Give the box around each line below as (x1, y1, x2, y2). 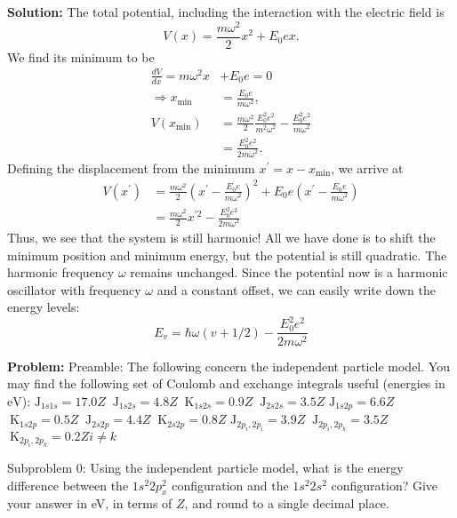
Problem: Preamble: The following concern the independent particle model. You (7, 356, 450, 375)
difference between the (7, 475, 129, 494)
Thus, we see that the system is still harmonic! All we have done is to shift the (7, 228, 436, 247)
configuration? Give (331, 475, 438, 494)
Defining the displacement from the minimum (7, 158, 255, 177)
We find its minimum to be (7, 47, 155, 66)
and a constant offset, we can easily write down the (156, 280, 437, 299)
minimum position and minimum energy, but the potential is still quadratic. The (7, 245, 447, 264)
